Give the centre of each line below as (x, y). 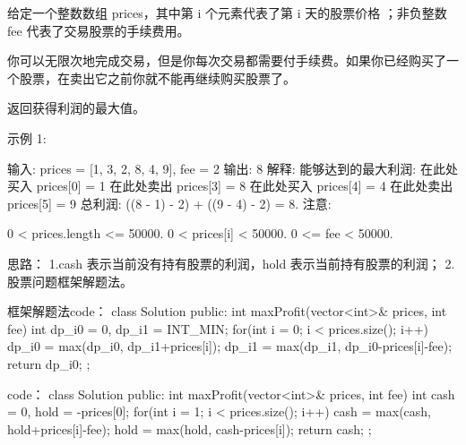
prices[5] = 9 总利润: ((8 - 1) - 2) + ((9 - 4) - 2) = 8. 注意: (169, 203)
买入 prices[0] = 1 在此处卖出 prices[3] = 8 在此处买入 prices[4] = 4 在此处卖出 (230, 186)
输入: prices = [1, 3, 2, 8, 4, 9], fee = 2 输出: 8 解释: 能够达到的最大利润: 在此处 (233, 168)
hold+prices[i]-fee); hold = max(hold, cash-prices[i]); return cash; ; (190, 428)
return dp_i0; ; (49, 363)
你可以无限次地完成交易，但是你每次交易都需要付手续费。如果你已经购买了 (227, 60)
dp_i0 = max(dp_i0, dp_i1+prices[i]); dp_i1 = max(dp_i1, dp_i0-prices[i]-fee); (230, 346)
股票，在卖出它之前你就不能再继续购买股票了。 (157, 77)
